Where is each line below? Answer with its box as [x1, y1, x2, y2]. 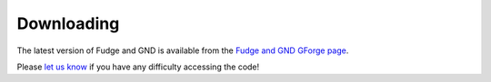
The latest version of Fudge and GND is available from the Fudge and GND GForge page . [16, 45, 349, 56]
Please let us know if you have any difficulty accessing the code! [16, 61, 260, 72]
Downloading [16, 14, 120, 33]
